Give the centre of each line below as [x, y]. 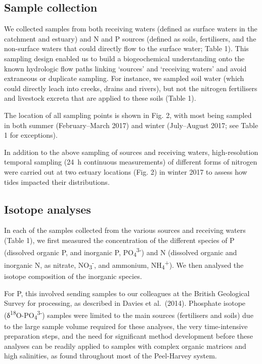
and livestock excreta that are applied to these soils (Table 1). [100, 98]
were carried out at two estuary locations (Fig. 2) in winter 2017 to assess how [126, 171]
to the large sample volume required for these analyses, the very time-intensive [126, 326]
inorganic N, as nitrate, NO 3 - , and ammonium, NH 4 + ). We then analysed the [124, 265]
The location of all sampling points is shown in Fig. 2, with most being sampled [128, 115]
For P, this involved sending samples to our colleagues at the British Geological [127, 293]
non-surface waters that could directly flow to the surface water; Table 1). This [126, 48]
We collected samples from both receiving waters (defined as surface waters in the [131, 29]
